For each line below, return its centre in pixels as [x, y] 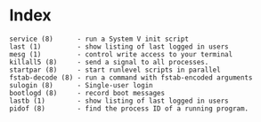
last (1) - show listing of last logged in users [119, 46]
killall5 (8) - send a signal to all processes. [109, 62]
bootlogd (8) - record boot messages [87, 93]
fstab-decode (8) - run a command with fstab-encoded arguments [131, 77]
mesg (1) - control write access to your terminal [121, 54]
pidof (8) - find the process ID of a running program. [129, 108]
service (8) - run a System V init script [99, 39]
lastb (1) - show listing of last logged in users [119, 101]
